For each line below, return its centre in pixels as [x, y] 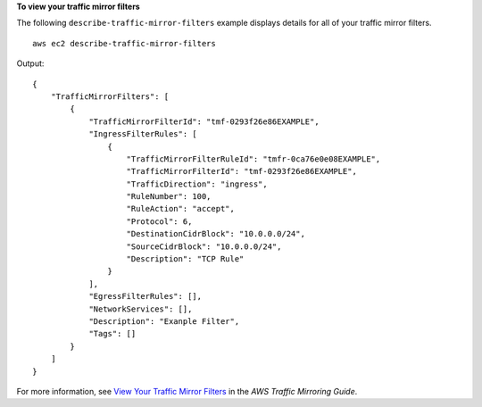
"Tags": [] [112, 334]
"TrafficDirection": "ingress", [197, 184]
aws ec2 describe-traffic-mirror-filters [124, 43]
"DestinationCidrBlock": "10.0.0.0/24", [216, 234]
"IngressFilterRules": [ [143, 134]
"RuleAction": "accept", [181, 209]
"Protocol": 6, [159, 221]
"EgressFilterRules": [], [145, 296]
